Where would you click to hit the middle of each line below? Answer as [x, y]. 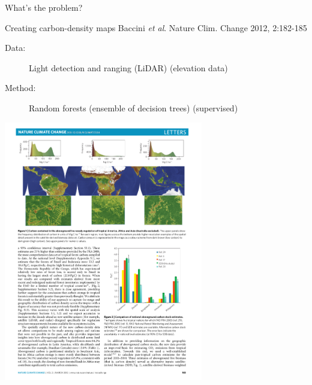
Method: [20, 88]
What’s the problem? [44, 7]
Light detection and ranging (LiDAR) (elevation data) [128, 67]
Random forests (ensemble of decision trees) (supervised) [133, 107]
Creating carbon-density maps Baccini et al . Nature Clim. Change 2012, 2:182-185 [156, 27]
